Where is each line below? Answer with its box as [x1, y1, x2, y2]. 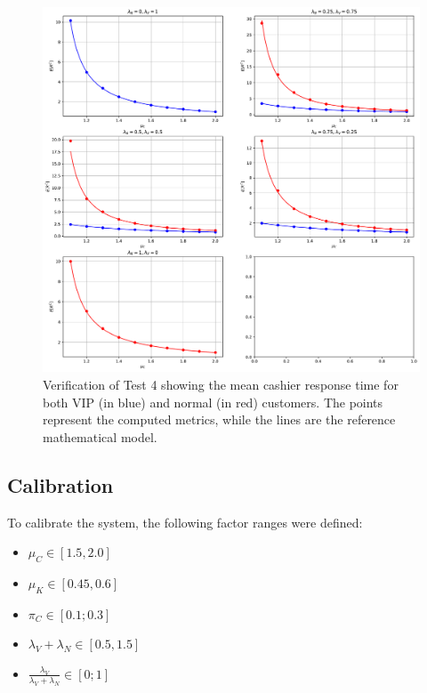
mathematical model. [43, 427, 157, 446]
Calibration [7, 471, 114, 498]
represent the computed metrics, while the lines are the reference [43, 410, 396, 429]
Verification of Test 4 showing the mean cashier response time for [43, 375, 399, 393]
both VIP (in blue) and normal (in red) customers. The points [43, 392, 383, 411]
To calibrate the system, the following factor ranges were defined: [7, 512, 363, 531]
